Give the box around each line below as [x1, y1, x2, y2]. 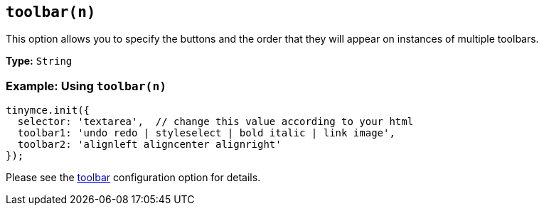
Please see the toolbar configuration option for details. [6, 171, 261, 184]
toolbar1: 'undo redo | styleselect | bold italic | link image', [17, 127, 395, 139]
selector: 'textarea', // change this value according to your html [17, 116, 414, 128]
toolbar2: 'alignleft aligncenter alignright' [17, 139, 282, 151]
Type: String [6, 55, 73, 67]
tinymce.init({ [6, 104, 90, 117]
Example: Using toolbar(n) [6, 78, 167, 93]
